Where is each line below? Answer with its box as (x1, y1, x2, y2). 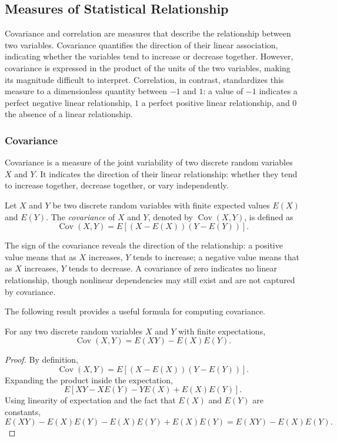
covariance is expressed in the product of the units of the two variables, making (5, 61, 291, 74)
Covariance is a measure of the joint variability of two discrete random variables (5, 156, 293, 168)
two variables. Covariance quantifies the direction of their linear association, (5, 38, 278, 51)
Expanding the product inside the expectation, (5, 373, 173, 386)
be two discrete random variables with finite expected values (52, 198, 270, 211)
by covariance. (5, 285, 56, 297)
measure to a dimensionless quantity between (5, 85, 168, 97)
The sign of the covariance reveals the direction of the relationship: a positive (5, 239, 283, 251)
